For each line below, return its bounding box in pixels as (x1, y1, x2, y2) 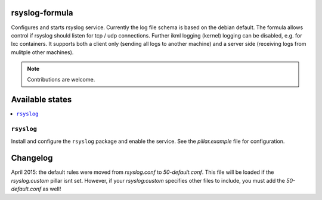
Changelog (11, 153, 53, 163)
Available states (11, 95, 72, 105)
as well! (42, 185, 61, 193)
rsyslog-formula (11, 8, 73, 18)
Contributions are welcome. (27, 76, 95, 83)
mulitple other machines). (11, 48, 74, 56)
